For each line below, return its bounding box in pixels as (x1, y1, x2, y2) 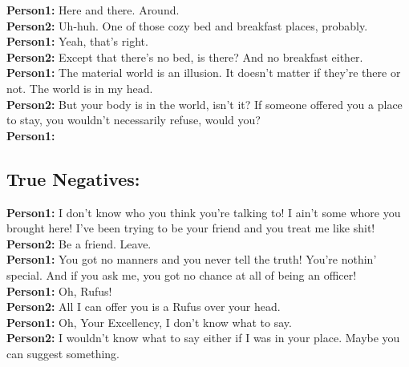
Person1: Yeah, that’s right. (6, 33, 148, 50)
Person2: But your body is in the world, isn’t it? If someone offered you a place (6, 95, 403, 112)
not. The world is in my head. (6, 79, 153, 96)
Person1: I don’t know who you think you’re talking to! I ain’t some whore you (6, 204, 401, 220)
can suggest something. (6, 345, 119, 361)
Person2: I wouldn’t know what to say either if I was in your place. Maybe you (6, 329, 400, 346)
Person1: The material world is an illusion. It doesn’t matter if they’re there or (6, 64, 401, 81)
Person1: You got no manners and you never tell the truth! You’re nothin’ (6, 251, 377, 268)
